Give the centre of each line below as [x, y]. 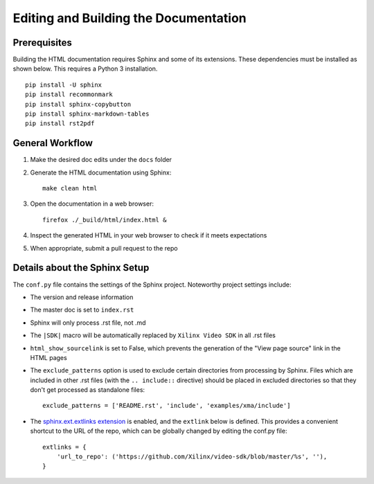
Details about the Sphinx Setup [81, 268]
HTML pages [48, 357]
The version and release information [82, 297]
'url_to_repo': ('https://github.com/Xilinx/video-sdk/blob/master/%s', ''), [192, 457]
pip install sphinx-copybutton [78, 104]
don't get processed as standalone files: [88, 390]
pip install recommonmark [69, 95]
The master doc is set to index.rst [82, 310]
